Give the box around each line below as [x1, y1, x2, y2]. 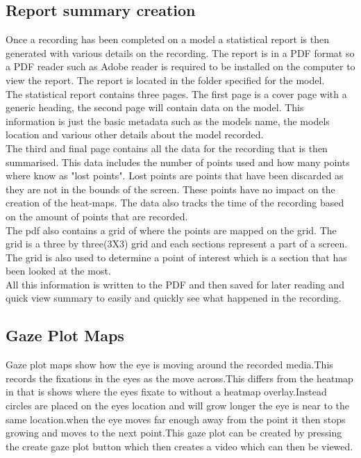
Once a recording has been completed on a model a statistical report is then [6, 32, 329, 47]
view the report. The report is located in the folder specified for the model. [6, 72, 325, 87]
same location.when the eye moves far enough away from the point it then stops [6, 411, 346, 426]
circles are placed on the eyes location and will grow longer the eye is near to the [6, 398, 350, 413]
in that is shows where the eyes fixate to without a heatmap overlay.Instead [6, 384, 327, 399]
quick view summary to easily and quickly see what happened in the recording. [6, 291, 342, 305]
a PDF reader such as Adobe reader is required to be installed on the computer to [6, 59, 355, 74]
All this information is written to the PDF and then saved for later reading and [6, 277, 344, 291]
